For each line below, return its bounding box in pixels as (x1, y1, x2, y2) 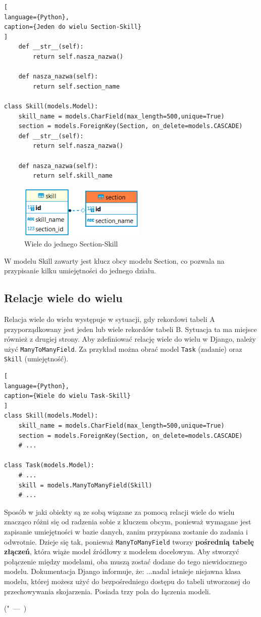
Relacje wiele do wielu (4, 290, 123, 306)
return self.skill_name (33, 172, 113, 180)
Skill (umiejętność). (4, 353, 69, 364)
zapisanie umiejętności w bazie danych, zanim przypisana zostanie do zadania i (4, 526, 248, 537)
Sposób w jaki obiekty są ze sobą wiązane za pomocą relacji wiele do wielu (4, 506, 235, 517)
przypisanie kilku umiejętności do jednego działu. (4, 265, 156, 276)
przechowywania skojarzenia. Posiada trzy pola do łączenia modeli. (4, 586, 211, 596)
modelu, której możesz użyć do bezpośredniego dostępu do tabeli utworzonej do (4, 576, 250, 586)
